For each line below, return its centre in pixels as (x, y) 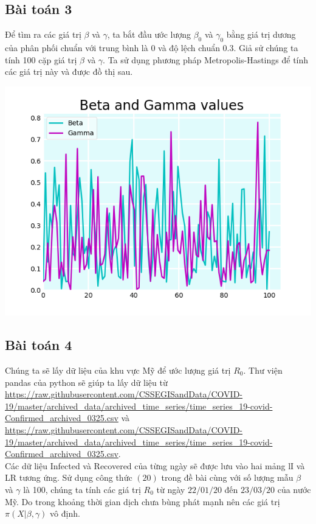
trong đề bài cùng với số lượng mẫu (227, 477)
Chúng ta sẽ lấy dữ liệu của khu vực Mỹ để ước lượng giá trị (118, 370)
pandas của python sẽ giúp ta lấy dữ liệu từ (86, 382)
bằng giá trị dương (261, 34)
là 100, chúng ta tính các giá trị (82, 489)
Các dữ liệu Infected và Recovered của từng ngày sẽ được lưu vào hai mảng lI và (155, 465)
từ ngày (171, 489)
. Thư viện (263, 370)
